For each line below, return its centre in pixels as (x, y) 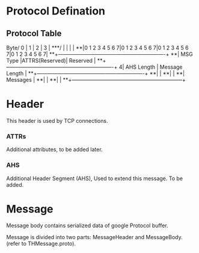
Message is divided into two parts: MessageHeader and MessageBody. (94, 237)
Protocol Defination (56, 11)
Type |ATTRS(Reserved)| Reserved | (51, 61)
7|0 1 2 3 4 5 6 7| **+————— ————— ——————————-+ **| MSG (100, 54)
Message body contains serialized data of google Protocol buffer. (87, 226)
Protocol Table (34, 33)
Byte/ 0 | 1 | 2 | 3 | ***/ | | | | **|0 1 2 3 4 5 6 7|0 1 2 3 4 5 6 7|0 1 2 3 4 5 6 (97, 48)
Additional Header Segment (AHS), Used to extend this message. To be (95, 178)
